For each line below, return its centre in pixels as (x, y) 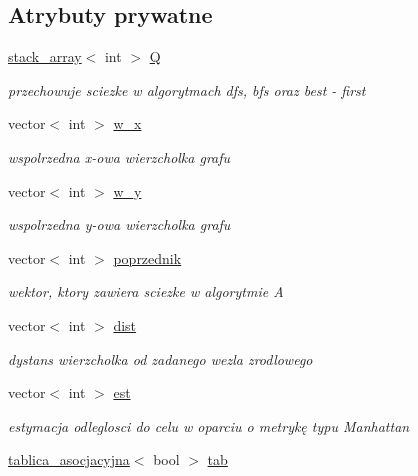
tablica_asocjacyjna (69, 459)
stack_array (45, 56)
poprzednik (147, 257)
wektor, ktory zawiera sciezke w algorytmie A (146, 291)
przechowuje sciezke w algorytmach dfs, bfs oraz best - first (187, 89)
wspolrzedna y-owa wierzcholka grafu (119, 224)
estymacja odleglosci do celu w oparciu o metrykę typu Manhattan (209, 425)
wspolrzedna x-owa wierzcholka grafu (119, 156)
